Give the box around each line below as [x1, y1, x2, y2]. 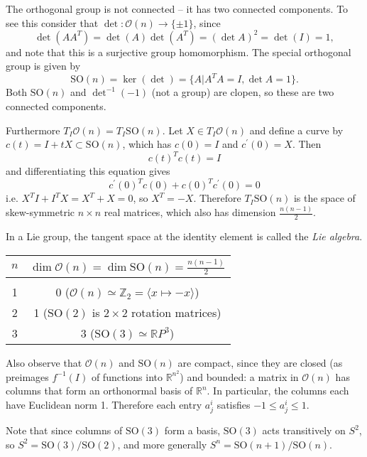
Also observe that [6, 355, 82, 370]
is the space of [293, 190, 356, 205]
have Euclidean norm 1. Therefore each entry [6, 397, 202, 412]
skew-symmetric [6, 205, 75, 220]
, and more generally [117, 436, 207, 451]
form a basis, [164, 423, 221, 438]
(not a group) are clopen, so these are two [151, 85, 334, 100]
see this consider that [6, 15, 99, 30]
